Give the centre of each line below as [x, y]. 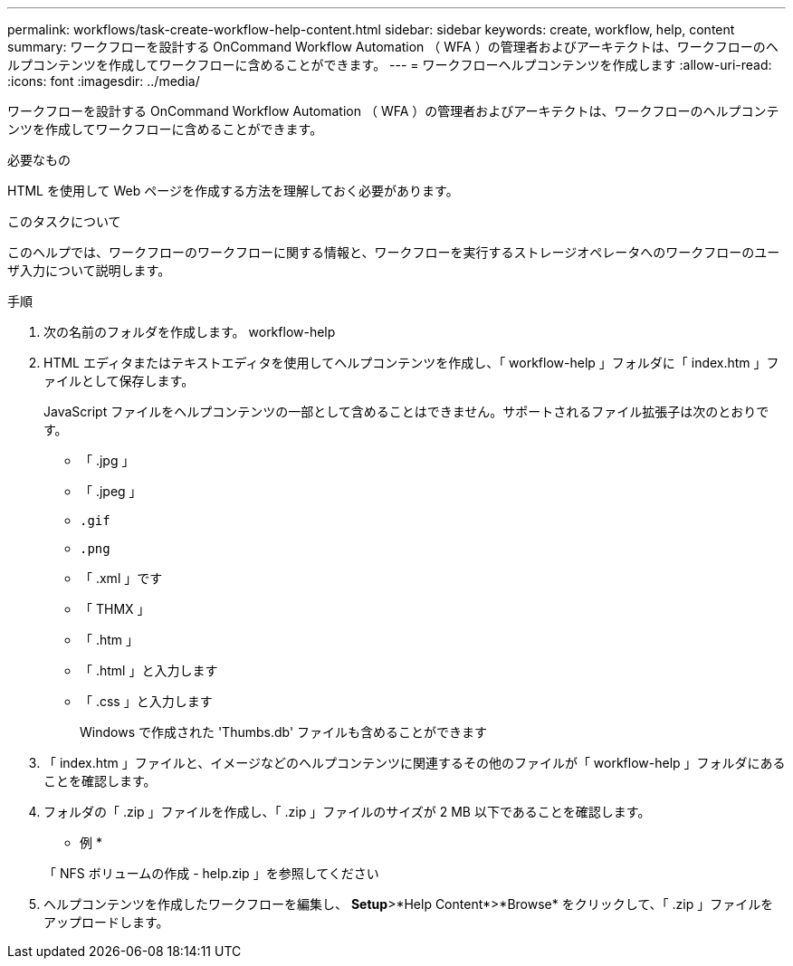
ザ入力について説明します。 [89, 270]
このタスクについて [64, 221]
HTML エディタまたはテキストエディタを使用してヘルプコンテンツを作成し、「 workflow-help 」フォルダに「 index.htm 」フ [411, 363]
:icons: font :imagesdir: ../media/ [104, 81]
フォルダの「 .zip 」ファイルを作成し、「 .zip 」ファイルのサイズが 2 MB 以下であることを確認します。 [347, 812]
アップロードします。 [106, 922]
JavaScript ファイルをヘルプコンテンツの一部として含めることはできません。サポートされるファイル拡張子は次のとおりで [406, 411]
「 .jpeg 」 [111, 491]
